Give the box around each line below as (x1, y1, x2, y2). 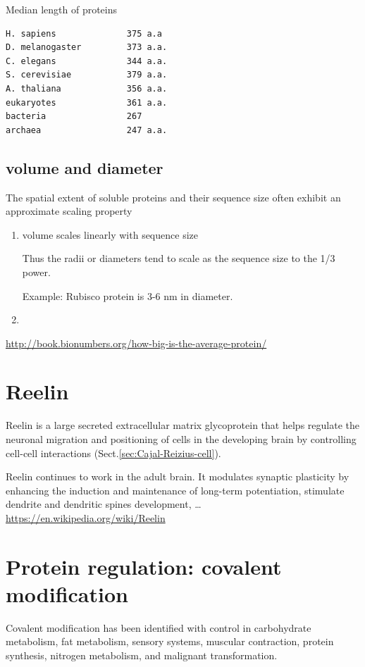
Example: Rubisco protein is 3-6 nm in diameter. (22, 288, 233, 303)
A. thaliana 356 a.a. (6, 83, 168, 94)
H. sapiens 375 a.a (6, 28, 162, 39)
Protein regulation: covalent (6, 551, 282, 580)
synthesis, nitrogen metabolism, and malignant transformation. (6, 648, 278, 663)
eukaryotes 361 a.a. (6, 97, 168, 108)
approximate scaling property (6, 204, 132, 218)
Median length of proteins (6, 2, 118, 16)
